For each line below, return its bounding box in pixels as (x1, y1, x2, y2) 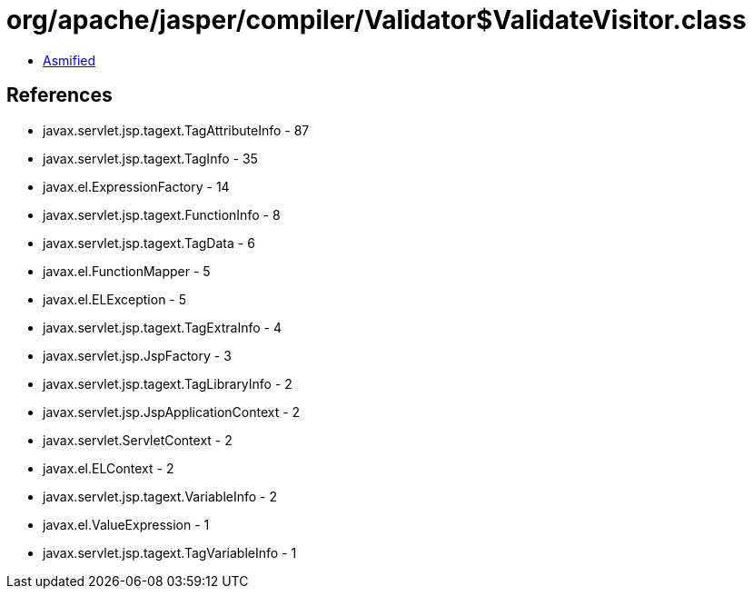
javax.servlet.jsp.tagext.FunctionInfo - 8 (43, 206, 281, 223)
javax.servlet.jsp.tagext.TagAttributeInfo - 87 (43, 122, 310, 138)
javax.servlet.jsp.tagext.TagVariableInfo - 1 (43, 544, 297, 561)
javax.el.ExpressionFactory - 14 (43, 178, 230, 194)
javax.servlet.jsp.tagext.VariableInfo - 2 (43, 488, 278, 504)
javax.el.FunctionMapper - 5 (43, 263, 211, 279)
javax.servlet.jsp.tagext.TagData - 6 (43, 234, 255, 251)
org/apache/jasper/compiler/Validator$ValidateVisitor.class (6, 5, 747, 35)
